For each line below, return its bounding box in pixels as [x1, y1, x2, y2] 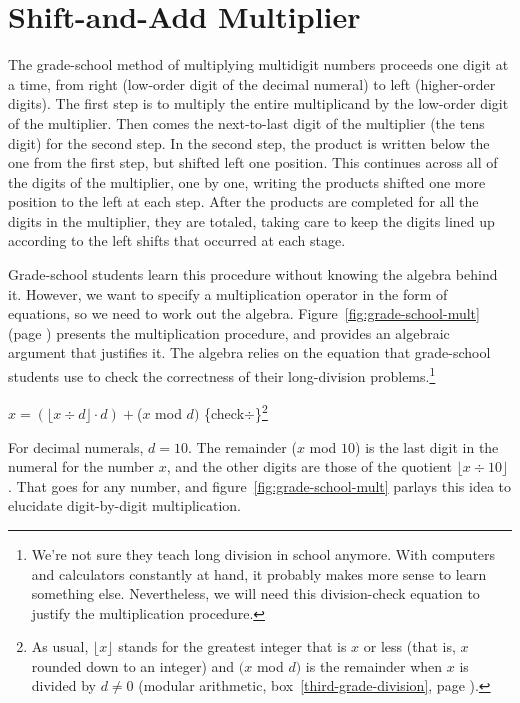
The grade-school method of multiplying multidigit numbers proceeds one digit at [8, 54, 509, 75]
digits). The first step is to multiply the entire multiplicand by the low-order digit [8, 93, 509, 114]
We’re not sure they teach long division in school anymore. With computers [31, 543, 496, 564]
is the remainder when [305, 655, 443, 676]
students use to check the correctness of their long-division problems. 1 [8, 363, 436, 386]
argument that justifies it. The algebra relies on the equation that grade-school [8, 342, 491, 363]
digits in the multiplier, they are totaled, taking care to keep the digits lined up [8, 210, 495, 231]
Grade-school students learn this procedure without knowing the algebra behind [8, 264, 498, 285]
